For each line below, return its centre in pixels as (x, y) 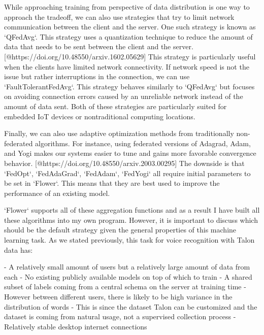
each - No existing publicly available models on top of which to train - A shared (128, 276)
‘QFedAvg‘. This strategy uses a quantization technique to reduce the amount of (128, 36)
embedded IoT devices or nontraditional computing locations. (100, 116)
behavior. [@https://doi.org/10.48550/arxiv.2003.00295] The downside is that (124, 163)
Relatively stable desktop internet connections (76, 326)
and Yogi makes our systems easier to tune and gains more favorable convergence (130, 153)
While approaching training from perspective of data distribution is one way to (127, 7)
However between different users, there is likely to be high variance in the (118, 297)
